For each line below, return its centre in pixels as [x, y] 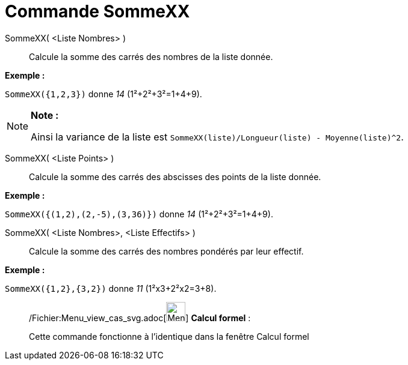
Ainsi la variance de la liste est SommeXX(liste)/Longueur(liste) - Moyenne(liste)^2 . [217, 137]
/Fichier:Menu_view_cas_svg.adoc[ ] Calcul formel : [140, 318]
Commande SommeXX [97, 11]
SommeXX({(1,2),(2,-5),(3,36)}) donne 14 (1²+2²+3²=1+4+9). [139, 214]
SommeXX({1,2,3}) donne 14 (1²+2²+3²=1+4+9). [104, 94]
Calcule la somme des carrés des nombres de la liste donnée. [151, 56]
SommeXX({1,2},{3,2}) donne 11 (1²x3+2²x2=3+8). [111, 288]
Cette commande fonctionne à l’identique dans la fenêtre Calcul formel [169, 336]
